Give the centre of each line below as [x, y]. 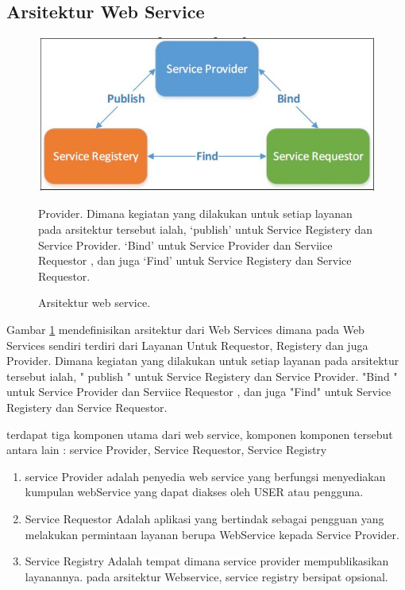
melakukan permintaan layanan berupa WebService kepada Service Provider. [212, 534]
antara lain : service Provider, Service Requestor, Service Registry [167, 450]
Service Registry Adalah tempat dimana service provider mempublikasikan [207, 561]
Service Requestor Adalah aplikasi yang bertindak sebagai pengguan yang [204, 518]
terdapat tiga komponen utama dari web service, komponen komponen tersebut [200, 434]
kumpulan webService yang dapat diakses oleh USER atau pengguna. [194, 492]
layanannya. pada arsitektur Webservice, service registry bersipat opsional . [206, 576]
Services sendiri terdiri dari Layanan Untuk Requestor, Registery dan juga [187, 345]
